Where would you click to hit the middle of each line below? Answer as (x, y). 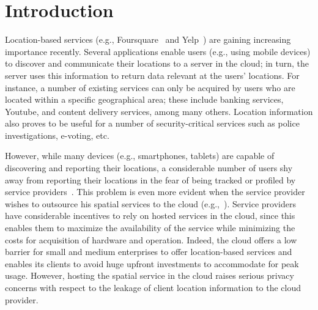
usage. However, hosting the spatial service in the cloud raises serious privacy (150, 275)
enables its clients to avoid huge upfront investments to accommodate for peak (152, 263)
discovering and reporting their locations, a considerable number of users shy (149, 168)
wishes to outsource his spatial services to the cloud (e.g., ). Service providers (151, 203)
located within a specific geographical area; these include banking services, (144, 99)
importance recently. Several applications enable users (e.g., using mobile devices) (158, 51)
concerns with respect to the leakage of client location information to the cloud (153, 287)
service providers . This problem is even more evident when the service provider (155, 192)
